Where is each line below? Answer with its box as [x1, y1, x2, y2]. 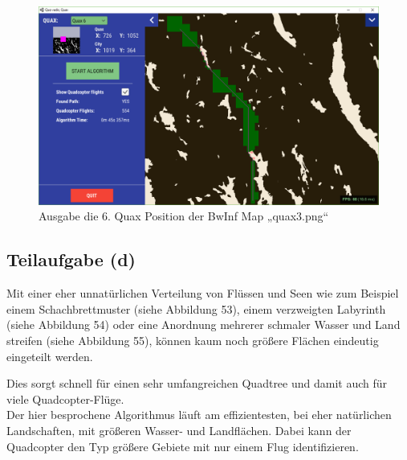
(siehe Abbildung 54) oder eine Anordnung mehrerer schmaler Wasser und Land [6, 316, 401, 333]
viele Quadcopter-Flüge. [6, 390, 124, 407]
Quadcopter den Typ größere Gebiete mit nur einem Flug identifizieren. [6, 437, 359, 454]
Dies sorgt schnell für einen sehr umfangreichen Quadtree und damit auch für [6, 375, 388, 392]
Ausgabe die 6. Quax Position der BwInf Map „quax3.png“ [39, 207, 329, 224]
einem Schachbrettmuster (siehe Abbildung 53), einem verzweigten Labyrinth [6, 300, 386, 317]
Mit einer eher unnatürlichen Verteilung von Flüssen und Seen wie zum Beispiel [6, 285, 399, 302]
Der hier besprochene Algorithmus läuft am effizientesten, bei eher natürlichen [6, 406, 392, 423]
